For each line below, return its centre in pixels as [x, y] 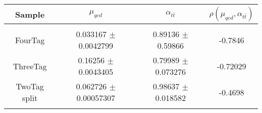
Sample [30, 14]
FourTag [30, 40]
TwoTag [30, 86]
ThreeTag [30, 66]
